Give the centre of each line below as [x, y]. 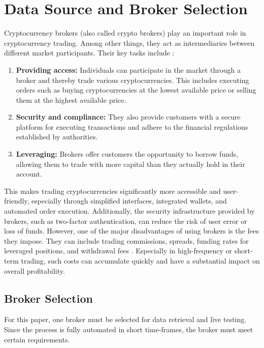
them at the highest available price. [71, 99]
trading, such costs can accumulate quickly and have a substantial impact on [140, 260]
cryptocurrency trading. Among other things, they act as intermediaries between [129, 42]
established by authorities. [57, 137]
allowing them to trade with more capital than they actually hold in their [130, 164]
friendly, [17, 201]
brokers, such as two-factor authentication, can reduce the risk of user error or [126, 221]
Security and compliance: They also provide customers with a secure [128, 117]
